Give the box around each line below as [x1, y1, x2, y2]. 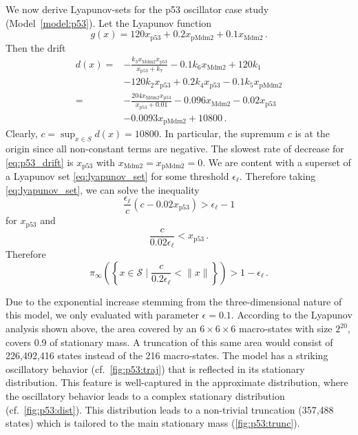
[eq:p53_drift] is [6, 154, 74, 169]
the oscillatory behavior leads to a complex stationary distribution [6, 388, 285, 403]
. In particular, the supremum [158, 126, 285, 141]
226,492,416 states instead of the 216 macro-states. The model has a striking [6, 348, 328, 363]
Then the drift [6, 40, 66, 54]
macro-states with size [239, 321, 333, 336]
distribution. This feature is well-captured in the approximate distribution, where [6, 375, 348, 390]
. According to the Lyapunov [231, 307, 352, 322]
